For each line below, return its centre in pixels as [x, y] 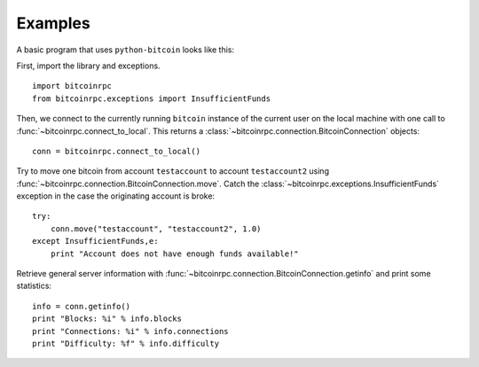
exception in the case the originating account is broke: [116, 196]
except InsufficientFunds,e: [95, 241]
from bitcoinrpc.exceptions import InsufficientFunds [151, 98]
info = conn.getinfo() [82, 306]
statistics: [34, 286]
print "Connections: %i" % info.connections [131, 331]
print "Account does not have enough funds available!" [174, 254]
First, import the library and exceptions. [88, 66]
